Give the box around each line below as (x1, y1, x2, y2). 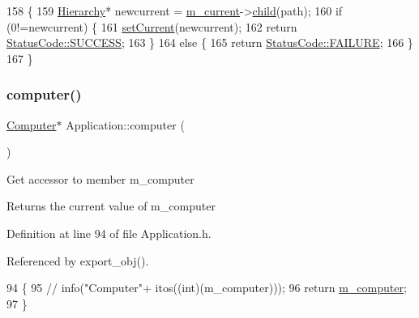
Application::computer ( (66, 116, 185, 133)
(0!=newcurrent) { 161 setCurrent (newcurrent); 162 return (6, 18, 297, 35)
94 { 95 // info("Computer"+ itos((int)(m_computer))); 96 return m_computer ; (6, 279, 407, 296)
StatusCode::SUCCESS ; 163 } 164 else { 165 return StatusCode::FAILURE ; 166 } (6, 34, 413, 51)
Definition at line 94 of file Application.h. (6, 224, 212, 241)
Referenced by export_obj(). (6, 252, 149, 269)
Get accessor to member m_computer (6, 170, 195, 187)
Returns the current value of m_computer (6, 197, 216, 214)
